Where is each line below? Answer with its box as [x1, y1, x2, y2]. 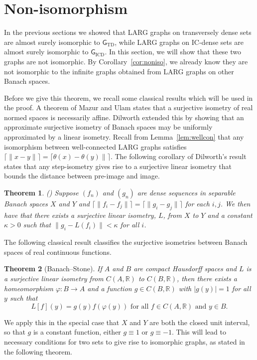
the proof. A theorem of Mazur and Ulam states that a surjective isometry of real [4, 102, 253, 113]
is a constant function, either [33, 327, 121, 337]
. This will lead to [171, 327, 226, 337]
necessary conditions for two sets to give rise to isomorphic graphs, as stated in [4, 336, 245, 347]
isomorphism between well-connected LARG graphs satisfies [4, 141, 187, 152]
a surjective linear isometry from [4, 273, 104, 283]
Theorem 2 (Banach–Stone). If [4, 263, 102, 274]
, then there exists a [177, 273, 237, 283]
